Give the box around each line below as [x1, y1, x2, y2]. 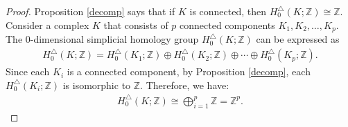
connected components [180, 17, 275, 32]
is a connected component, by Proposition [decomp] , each [67, 64, 311, 79]
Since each [6, 64, 50, 79]
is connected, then [189, 4, 267, 18]
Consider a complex [6, 17, 89, 32]
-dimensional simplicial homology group [30, 32, 199, 46]
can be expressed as [256, 32, 340, 46]
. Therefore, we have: [140, 77, 229, 92]
